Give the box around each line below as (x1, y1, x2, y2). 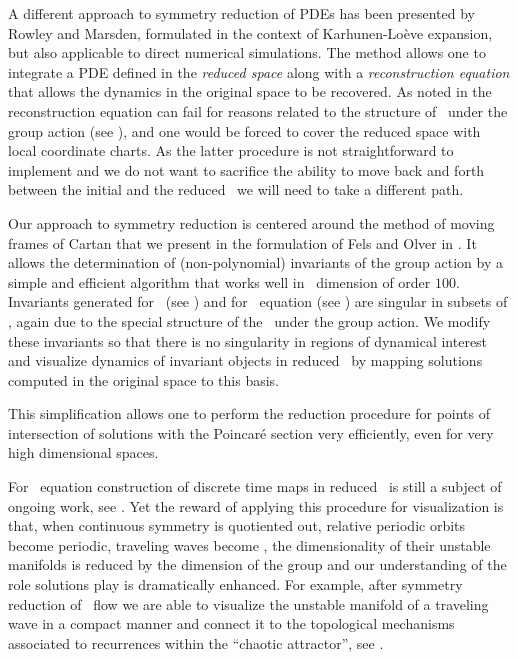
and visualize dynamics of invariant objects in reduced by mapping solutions (8, 350, 483, 371)
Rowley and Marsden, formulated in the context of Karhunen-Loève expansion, (8, 22, 493, 43)
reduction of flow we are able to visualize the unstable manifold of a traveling (8, 593, 489, 614)
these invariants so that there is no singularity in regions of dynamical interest (8, 330, 488, 351)
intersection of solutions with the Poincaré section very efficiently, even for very (8, 422, 494, 443)
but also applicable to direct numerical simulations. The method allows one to (8, 42, 486, 63)
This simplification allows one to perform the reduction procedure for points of (8, 403, 491, 424)
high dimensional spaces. (8, 442, 159, 463)
